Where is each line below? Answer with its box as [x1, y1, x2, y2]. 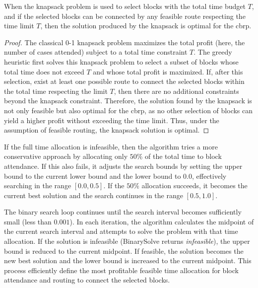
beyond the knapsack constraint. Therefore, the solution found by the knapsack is [4, 95, 252, 106]
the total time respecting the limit [4, 85, 108, 96]
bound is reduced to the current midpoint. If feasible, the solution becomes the [4, 245, 244, 256]
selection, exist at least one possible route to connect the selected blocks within [4, 76, 245, 86]
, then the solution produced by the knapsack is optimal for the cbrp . [40, 20, 252, 31]
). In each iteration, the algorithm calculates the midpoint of [69, 216, 254, 226]
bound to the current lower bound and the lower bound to [4, 170, 181, 181]
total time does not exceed [4, 66, 84, 76]
